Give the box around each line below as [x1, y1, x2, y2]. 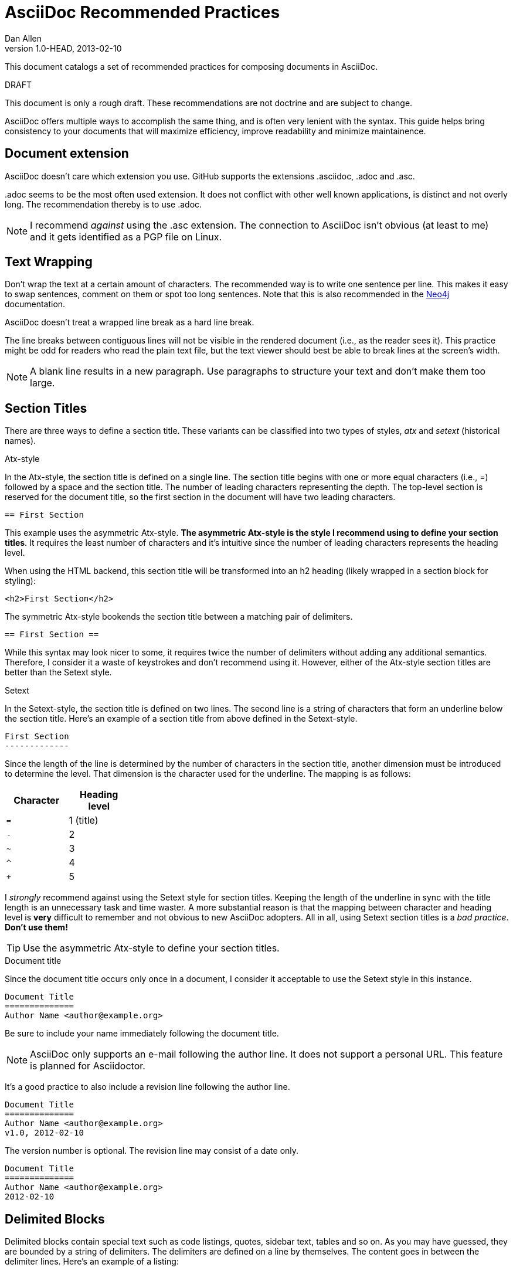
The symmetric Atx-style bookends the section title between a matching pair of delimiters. [5, 611, 353, 622]
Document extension [5, 146, 129, 161]
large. [30, 377, 55, 389]
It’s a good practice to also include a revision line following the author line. [5, 1082, 290, 1092]
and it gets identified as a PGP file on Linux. [30, 230, 222, 243]
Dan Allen [5, 33, 42, 43]
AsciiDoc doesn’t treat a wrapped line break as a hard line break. [5, 317, 254, 328]
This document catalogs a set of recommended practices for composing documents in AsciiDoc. [5, 61, 378, 72]
